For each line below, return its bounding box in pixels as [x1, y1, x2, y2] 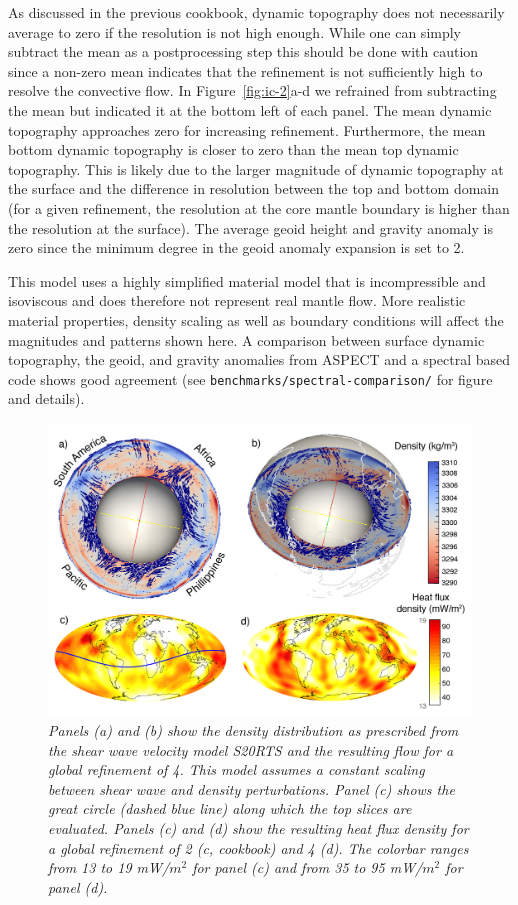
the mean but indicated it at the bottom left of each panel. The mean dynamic [8, 99, 492, 120]
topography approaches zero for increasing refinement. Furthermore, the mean [8, 119, 486, 140]
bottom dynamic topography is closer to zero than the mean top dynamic [8, 139, 459, 160]
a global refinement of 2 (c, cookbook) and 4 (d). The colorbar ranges [48, 837, 469, 858]
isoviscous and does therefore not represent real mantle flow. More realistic [8, 290, 466, 311]
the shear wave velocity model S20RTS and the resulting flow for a [48, 739, 454, 760]
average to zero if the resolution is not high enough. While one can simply [8, 21, 462, 42]
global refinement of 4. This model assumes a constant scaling [48, 759, 425, 780]
